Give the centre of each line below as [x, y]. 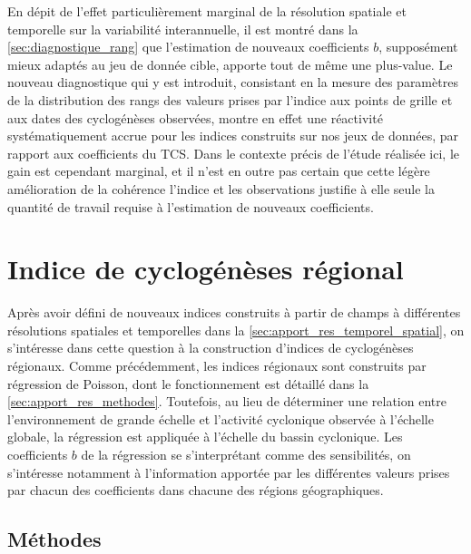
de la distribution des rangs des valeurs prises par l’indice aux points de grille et [230, 99]
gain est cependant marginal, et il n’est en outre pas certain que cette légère [219, 171]
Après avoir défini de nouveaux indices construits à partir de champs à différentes [234, 312]
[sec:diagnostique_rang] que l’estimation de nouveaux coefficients [188, 47]
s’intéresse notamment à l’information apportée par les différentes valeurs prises [229, 472]
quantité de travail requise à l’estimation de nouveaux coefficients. [191, 206]
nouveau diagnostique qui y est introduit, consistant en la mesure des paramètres [233, 82]
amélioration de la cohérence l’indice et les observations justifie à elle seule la [221, 188]
